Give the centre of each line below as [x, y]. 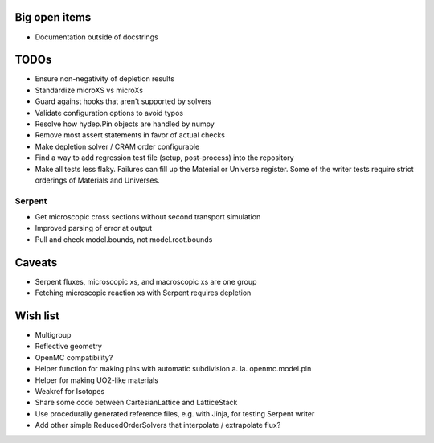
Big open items [53, 17]
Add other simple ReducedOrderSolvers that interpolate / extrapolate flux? [158, 425]
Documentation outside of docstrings [96, 37]
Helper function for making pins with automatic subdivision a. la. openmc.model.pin [173, 369]
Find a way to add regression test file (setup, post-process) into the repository [164, 158]
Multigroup [53, 335]
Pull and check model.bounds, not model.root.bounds [124, 239]
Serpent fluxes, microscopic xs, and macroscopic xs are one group [146, 281]
